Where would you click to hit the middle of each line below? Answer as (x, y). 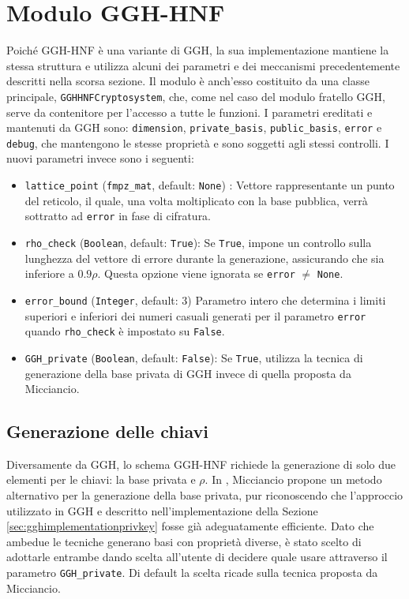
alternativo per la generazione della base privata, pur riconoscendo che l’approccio (205, 495)
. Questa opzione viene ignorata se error (196, 273)
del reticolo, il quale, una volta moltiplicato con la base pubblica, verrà (196, 200)
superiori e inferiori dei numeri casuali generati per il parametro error (195, 315)
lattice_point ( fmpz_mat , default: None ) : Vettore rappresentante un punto (210, 185)
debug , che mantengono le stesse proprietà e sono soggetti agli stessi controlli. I (198, 142)
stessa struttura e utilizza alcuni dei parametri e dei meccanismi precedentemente (203, 65)
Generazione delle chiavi (107, 431)
